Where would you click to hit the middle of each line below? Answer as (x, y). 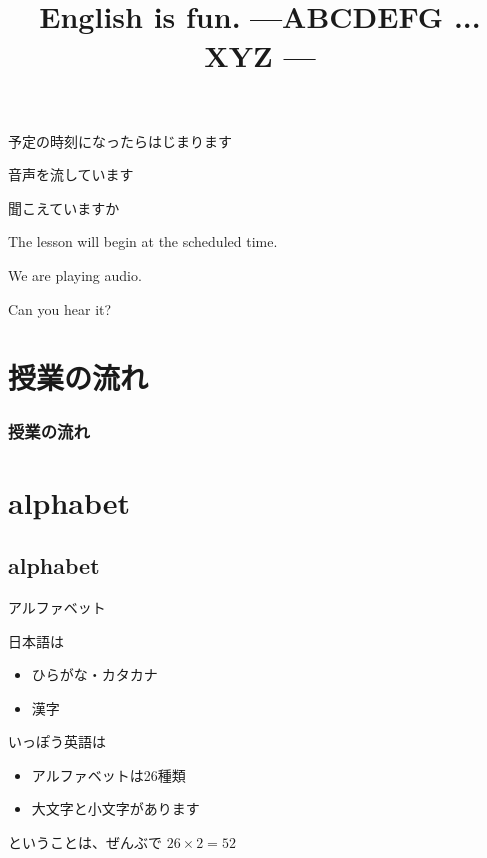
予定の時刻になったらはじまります (120, 140)
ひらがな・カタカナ (94, 674)
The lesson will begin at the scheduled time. (143, 241)
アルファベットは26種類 (108, 774)
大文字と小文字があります (115, 808)
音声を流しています (71, 174)
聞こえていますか (64, 207)
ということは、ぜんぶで (85, 842)
